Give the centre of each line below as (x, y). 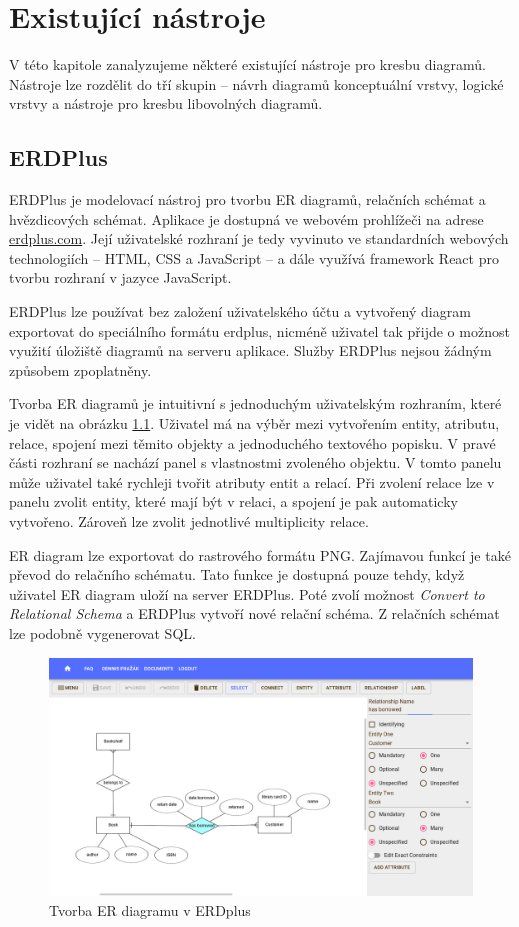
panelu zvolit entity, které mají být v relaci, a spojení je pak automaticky (233, 501)
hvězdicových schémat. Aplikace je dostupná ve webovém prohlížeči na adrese (246, 218)
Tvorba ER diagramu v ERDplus (150, 909)
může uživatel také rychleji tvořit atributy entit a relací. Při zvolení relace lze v (252, 481)
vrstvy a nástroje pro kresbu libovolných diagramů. (166, 103)
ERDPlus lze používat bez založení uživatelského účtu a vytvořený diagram (240, 311)
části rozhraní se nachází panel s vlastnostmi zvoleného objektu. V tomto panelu (255, 462)
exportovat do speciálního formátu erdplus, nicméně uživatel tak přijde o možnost (259, 330)
